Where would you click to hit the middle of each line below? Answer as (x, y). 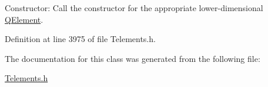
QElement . (24, 19)
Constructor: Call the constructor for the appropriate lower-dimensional (134, 8)
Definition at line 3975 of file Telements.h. (80, 39)
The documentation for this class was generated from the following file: (133, 58)
